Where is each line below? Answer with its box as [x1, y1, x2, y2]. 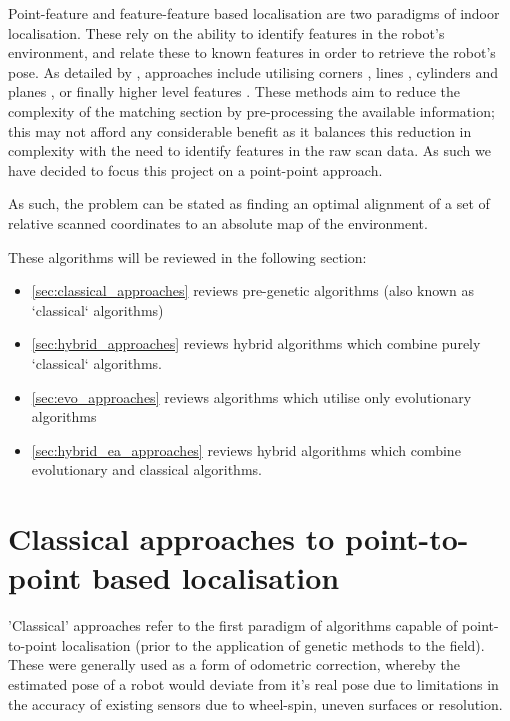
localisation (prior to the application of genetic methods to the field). [61, 634, 485, 655]
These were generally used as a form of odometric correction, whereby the [8, 654, 460, 675]
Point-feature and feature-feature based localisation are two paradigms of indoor [8, 3, 500, 23]
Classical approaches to [8, 518, 335, 559]
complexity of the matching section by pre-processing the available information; [8, 100, 495, 121]
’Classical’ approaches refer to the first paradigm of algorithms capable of [8, 615, 458, 636]
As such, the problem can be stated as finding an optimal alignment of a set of [8, 193, 490, 214]
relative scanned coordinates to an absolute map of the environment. [8, 212, 428, 233]
